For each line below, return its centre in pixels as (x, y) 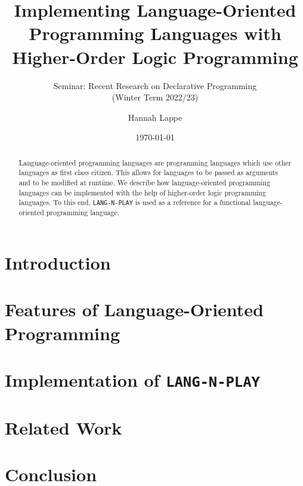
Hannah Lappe (155, 117)
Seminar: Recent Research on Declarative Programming (155, 85)
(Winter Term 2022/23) (155, 97)
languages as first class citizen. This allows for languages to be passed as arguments (148, 172)
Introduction (58, 263)
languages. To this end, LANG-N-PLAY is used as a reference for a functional (135, 202)
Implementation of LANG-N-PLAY (132, 380)
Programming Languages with (155, 33)
